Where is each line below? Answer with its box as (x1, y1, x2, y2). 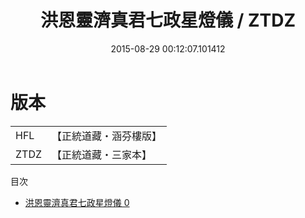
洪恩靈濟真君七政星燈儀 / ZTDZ (39, 9, 297, 32)
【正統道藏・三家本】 (51, 147, 153, 161)
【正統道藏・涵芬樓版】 (51, 129, 163, 143)
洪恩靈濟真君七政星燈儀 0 (24, 196, 130, 208)
